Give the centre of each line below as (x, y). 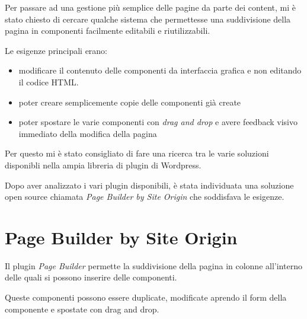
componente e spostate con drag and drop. (82, 309)
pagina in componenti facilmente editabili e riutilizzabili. (108, 31)
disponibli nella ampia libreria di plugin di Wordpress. (103, 165)
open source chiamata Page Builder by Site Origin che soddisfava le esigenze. (145, 197)
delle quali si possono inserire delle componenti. (91, 277)
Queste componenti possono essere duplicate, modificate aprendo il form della (146, 297)
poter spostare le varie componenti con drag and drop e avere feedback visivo (158, 122)
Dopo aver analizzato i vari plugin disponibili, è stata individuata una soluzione (149, 185)
